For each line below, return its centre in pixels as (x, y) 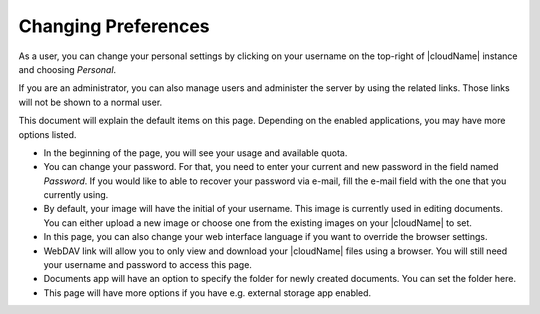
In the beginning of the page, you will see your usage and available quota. (195, 152)
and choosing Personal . (67, 69)
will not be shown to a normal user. (90, 102)
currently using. (76, 195)
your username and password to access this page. (147, 265)
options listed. (47, 134)
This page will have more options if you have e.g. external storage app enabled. (207, 292)
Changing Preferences (114, 26)
